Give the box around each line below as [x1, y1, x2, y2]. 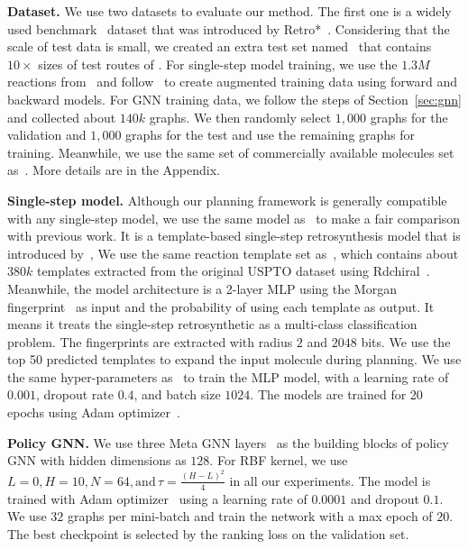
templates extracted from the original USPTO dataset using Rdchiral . [36, 261, 430, 280]
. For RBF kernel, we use [209, 451, 348, 470]
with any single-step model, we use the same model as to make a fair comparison [7, 208, 461, 227]
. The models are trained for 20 [250, 385, 423, 404]
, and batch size [133, 385, 221, 404]
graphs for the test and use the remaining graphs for [125, 125, 416, 144]
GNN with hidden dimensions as [7, 451, 187, 470]
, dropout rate [35, 385, 114, 404]
